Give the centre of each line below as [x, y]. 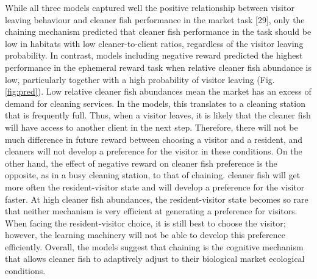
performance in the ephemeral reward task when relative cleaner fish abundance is [158, 67]
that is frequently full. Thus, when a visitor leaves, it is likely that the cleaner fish [158, 115]
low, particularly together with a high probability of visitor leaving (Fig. [140, 79]
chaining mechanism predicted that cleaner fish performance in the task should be [158, 31]
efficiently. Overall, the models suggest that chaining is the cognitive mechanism [154, 246]
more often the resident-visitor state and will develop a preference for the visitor [155, 187]
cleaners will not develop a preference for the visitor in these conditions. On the [154, 151]
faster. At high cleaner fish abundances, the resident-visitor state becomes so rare [157, 199]
